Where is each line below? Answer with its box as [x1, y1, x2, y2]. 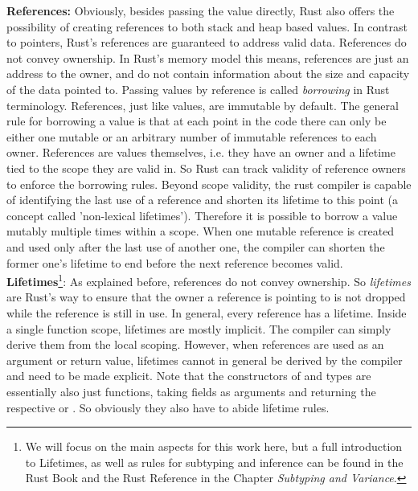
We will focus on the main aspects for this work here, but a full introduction [25, 438, 403, 455]
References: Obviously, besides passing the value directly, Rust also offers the [6, 2, 395, 18]
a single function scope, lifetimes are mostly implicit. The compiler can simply [6, 320, 391, 337]
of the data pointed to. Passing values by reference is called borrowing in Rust [6, 80, 390, 97]
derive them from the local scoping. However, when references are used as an [6, 336, 384, 353]
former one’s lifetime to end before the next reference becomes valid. [6, 254, 343, 271]
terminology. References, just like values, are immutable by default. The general [6, 96, 399, 113]
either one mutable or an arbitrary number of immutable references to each [6, 128, 377, 145]
